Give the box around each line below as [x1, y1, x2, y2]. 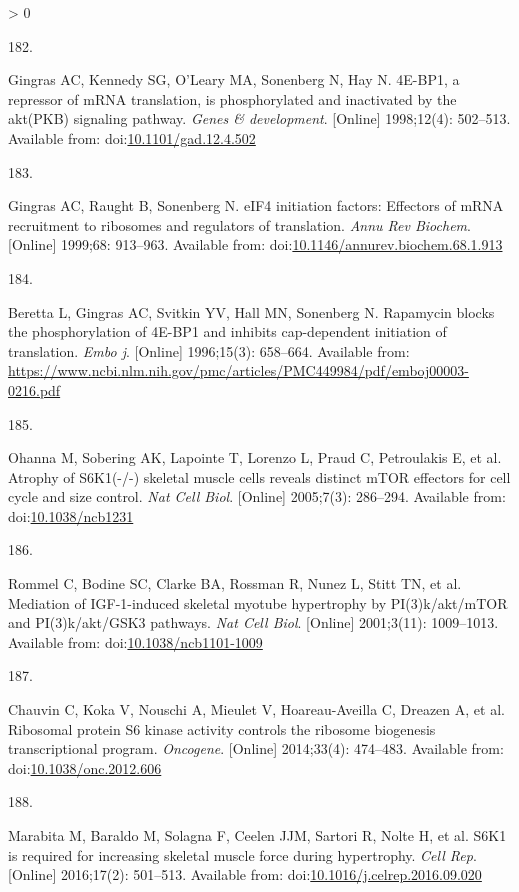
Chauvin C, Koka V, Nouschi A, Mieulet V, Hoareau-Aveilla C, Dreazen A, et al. [8, 699, 505, 720]
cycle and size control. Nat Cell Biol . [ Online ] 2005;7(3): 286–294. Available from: [8, 486, 506, 507]
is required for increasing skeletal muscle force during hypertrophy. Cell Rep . [8, 844, 477, 865]
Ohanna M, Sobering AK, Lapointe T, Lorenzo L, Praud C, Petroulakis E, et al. [8, 447, 502, 468]
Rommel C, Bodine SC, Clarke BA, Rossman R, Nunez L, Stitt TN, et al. [8, 573, 462, 594]
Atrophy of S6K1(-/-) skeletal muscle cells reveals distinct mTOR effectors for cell [8, 466, 511, 487]
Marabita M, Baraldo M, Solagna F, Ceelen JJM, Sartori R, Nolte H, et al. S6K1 [8, 825, 507, 845]
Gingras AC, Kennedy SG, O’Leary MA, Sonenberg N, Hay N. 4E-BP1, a [8, 69, 460, 90]
